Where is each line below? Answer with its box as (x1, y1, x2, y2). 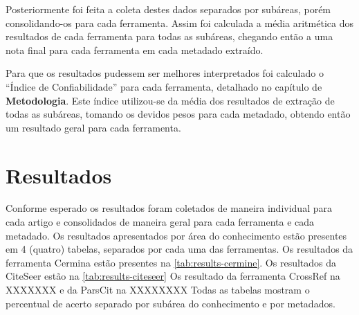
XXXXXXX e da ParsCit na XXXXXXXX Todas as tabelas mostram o (6, 282, 310, 297)
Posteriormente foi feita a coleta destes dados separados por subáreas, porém (6, 2, 331, 16)
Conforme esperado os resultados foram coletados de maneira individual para (6, 201, 332, 215)
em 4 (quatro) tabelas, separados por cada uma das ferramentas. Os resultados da (6, 242, 353, 256)
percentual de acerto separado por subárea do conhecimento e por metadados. (6, 296, 335, 310)
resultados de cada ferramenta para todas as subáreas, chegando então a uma (6, 29, 333, 44)
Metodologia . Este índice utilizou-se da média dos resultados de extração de (6, 93, 335, 107)
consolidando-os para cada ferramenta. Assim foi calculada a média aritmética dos (6, 15, 353, 30)
